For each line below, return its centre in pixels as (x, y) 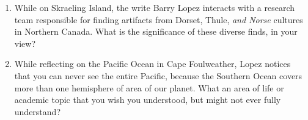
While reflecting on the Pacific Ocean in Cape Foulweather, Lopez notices (152, 64)
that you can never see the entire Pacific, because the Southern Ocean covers (158, 75)
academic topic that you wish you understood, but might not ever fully (148, 100)
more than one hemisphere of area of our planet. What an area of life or (149, 87)
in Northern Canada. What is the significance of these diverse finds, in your (156, 31)
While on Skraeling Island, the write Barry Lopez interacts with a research (155, 7)
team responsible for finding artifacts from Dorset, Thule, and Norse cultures (159, 19)
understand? (37, 111)
